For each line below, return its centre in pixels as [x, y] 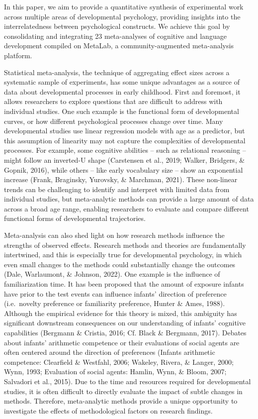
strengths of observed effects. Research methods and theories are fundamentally [125, 245]
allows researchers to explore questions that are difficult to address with [113, 101]
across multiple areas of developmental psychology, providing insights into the [122, 16]
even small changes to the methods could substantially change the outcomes [120, 264]
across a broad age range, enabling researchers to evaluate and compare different [127, 208]
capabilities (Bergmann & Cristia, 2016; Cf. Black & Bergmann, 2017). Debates [125, 332]
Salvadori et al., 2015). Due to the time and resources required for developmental [128, 381]
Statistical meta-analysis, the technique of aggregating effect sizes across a [117, 72]
